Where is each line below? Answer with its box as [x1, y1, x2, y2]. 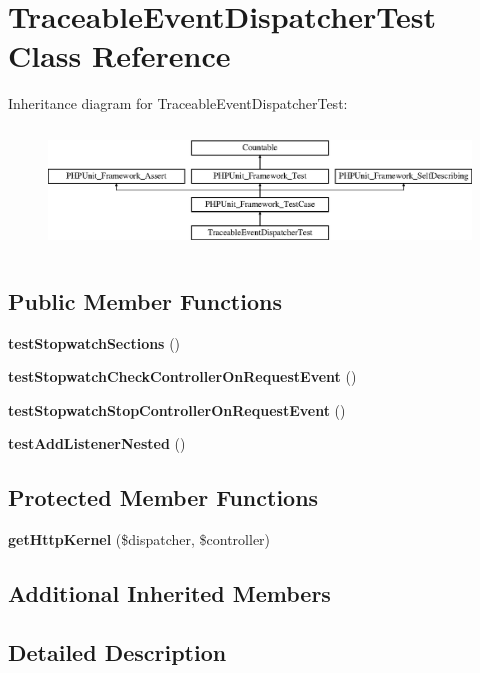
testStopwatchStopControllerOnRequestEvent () [8, 399, 346, 420]
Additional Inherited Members [8, 578, 331, 609]
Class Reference [8, 35, 231, 76]
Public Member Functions [8, 285, 282, 316]
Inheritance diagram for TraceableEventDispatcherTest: [8, 93, 348, 114]
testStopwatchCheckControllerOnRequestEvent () [8, 366, 357, 387]
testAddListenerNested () [8, 433, 186, 454]
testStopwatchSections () [8, 332, 181, 353]
